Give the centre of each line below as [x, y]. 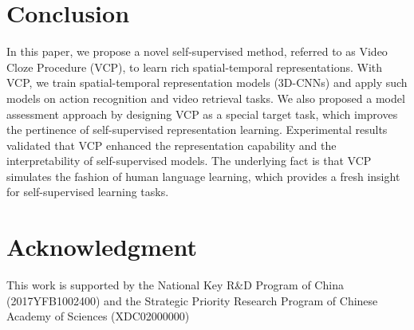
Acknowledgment [102, 247]
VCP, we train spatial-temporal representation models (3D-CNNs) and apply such [207, 82]
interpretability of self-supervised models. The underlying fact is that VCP [189, 161]
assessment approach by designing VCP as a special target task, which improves [202, 114]
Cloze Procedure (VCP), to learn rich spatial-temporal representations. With [195, 67]
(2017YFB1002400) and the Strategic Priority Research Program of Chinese [192, 300]
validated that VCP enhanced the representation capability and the [172, 145]
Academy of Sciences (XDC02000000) [98, 316]
